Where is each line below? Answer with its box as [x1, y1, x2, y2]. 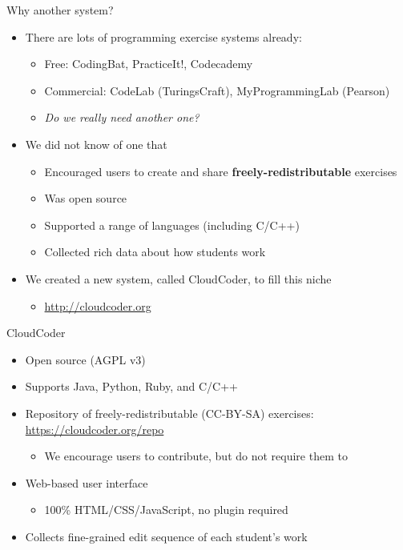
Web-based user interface [25, 474, 148, 491]
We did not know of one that [25, 135, 167, 152]
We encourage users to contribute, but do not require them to [44, 448, 348, 464]
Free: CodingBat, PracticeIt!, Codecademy [44, 55, 253, 72]
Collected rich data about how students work [44, 243, 266, 260]
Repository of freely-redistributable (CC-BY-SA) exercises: [25, 404, 314, 421]
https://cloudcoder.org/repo [25, 420, 164, 437]
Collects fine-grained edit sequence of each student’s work [25, 528, 308, 544]
